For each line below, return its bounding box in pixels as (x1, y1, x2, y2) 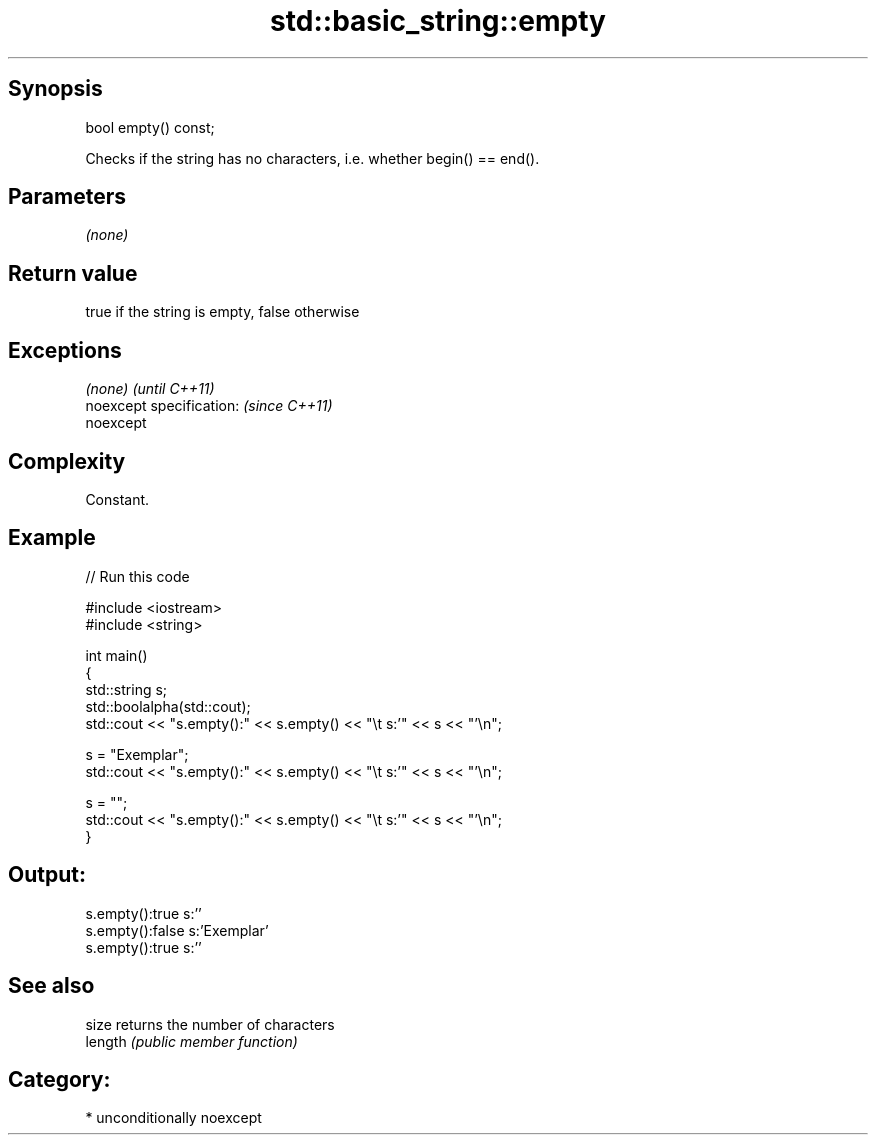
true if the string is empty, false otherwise (85, 303, 360, 321)
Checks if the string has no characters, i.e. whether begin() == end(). (85, 149, 540, 167)
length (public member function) (85, 1032, 298, 1050)
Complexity (8, 448, 126, 474)
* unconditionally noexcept (85, 1109, 262, 1127)
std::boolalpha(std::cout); (85, 697, 251, 715)
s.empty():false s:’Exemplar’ (85, 921, 269, 939)
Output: (8, 862, 86, 888)
